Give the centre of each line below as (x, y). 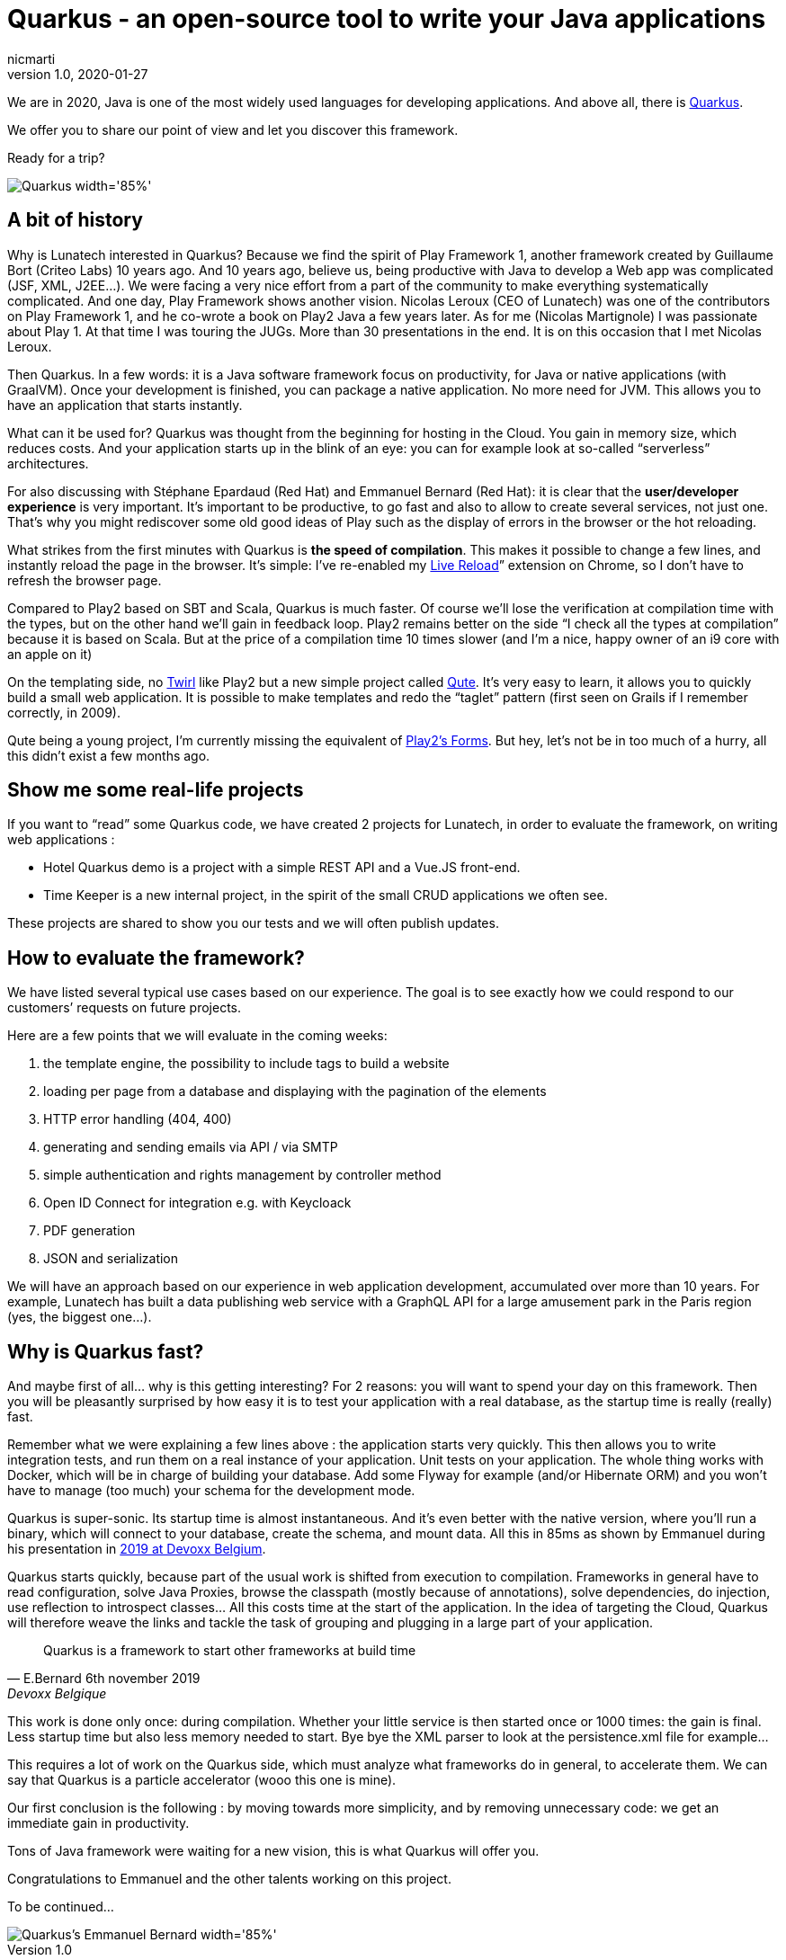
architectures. (48, 463)
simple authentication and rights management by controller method (242, 1175)
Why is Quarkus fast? (106, 1351)
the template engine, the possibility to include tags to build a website (246, 1064)
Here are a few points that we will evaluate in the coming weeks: (197, 1036)
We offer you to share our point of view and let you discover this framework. (233, 129)
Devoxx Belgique (57, 1694)
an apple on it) (50, 654)
